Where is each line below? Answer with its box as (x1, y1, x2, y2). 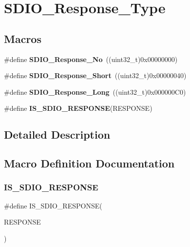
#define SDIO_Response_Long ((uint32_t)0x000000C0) (4, 86, 186, 97)
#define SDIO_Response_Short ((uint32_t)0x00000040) (4, 70, 187, 81)
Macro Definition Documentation (4, 156, 175, 171)
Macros (4, 31, 41, 46)
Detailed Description (4, 127, 111, 142)
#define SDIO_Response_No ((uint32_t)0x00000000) (4, 54, 178, 64)
